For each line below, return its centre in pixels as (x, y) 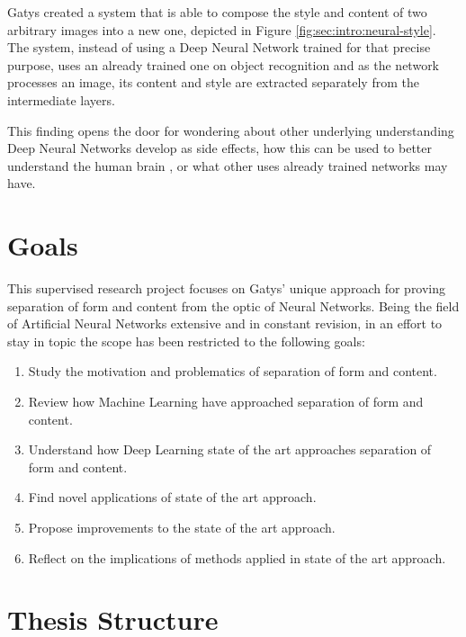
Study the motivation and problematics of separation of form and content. (233, 371)
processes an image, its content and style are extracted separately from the (213, 82)
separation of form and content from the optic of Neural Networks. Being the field (233, 305)
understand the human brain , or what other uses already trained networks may (228, 165)
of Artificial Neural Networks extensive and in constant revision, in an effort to (225, 323)
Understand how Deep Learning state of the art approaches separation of (230, 449)
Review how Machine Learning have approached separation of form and (226, 402)
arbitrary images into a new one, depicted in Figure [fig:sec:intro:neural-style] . (222, 29)
